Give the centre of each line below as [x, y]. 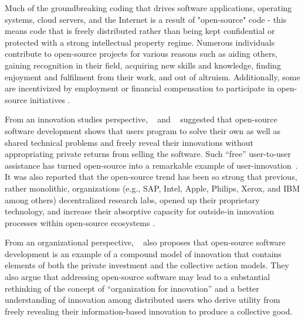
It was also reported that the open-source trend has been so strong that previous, [151, 177]
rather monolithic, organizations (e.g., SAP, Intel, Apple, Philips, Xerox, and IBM [152, 188]
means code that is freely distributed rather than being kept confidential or [140, 31]
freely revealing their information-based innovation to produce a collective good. [149, 311]
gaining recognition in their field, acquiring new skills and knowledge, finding [143, 65]
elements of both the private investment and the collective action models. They [147, 265]
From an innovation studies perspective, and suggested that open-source [141, 119]
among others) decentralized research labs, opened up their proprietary [132, 199]
